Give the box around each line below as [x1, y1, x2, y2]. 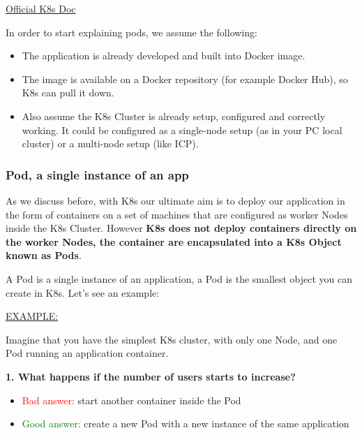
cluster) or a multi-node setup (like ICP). [22, 136, 199, 151]
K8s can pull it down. [22, 85, 114, 100]
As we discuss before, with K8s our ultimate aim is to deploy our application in [6, 193, 345, 207]
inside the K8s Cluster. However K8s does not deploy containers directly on [6, 221, 357, 235]
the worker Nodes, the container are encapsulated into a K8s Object [6, 234, 342, 249]
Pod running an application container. [6, 346, 169, 360]
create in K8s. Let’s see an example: [6, 285, 160, 300]
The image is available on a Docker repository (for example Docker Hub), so [22, 71, 348, 86]
